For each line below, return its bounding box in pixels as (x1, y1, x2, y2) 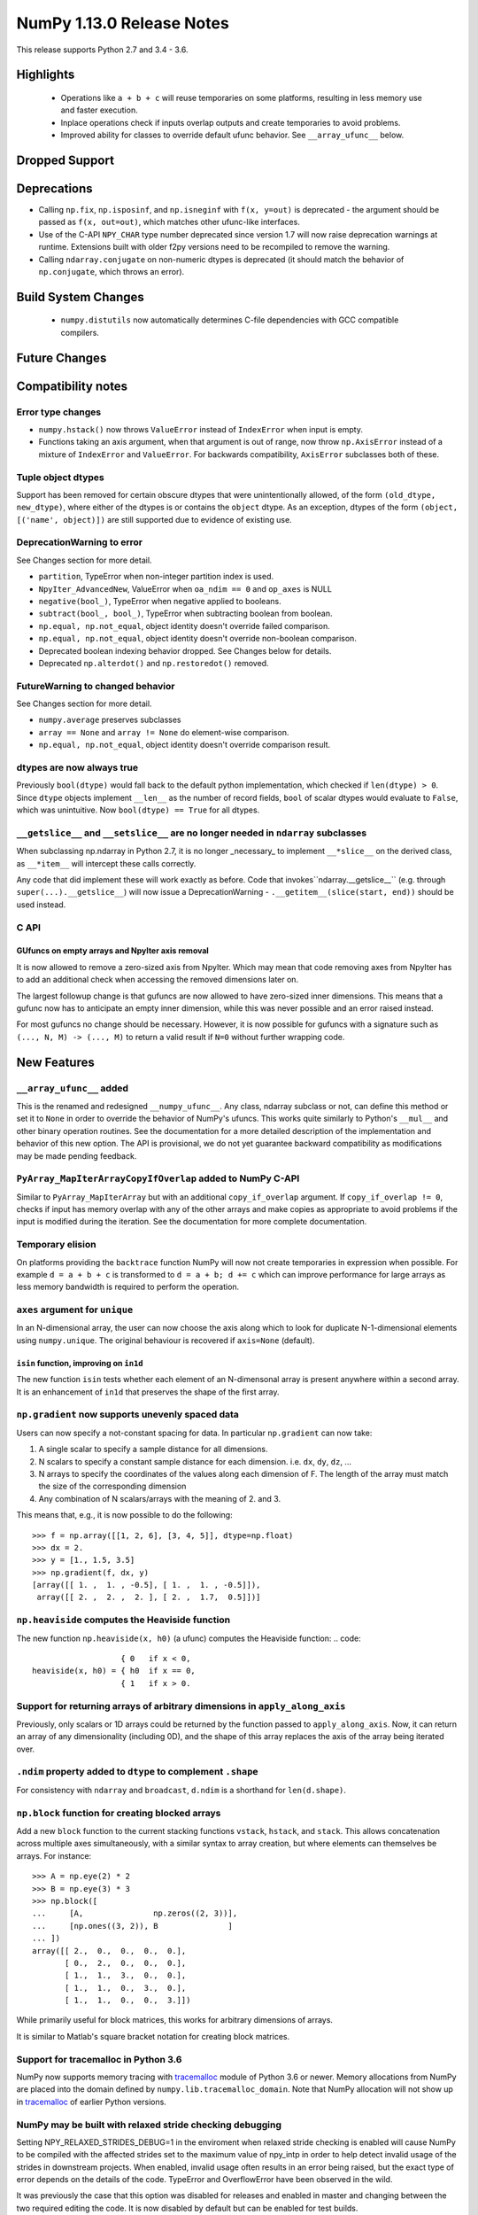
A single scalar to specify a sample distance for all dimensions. (38, 1444, 268, 1455)
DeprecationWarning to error (16, 536, 143, 548)
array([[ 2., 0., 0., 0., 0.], (32, 1946, 187, 1955)
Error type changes (16, 406, 102, 418)
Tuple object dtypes (16, 470, 105, 483)
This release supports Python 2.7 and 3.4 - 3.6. (16, 44, 189, 55)
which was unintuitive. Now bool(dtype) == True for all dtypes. (16, 804, 260, 815)
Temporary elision (16, 1239, 96, 1251)
